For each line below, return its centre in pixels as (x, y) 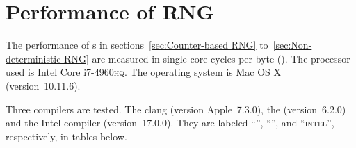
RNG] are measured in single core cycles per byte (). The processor (207, 58)
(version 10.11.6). (43, 85)
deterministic (33, 58)
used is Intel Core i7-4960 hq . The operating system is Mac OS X (144, 72)
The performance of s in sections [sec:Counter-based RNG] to (137, 45)
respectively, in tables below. (66, 136)
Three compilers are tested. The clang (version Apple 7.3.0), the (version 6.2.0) (176, 109)
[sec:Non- (292, 45)
